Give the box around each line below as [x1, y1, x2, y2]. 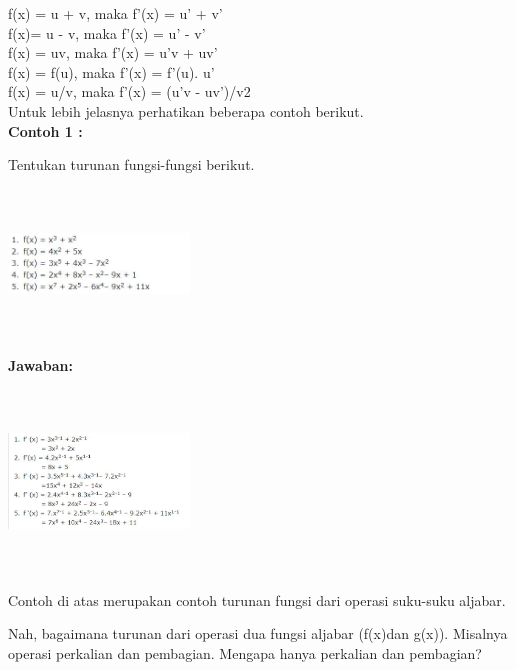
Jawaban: [8, 355, 73, 376]
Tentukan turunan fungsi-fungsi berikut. [8, 154, 255, 175]
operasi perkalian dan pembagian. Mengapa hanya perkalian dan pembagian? [8, 642, 482, 663]
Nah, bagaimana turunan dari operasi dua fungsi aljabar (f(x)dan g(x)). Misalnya [8, 623, 508, 644]
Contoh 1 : [8, 120, 83, 141]
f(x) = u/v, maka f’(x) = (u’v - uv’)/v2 [8, 81, 251, 102]
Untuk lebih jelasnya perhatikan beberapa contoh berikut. [8, 100, 364, 121]
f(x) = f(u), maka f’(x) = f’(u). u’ [8, 61, 215, 82]
